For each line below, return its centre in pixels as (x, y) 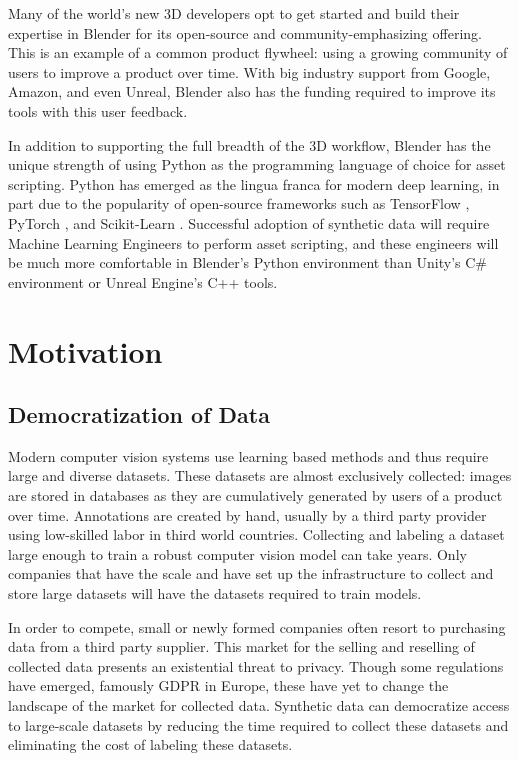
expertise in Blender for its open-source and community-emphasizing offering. (245, 32)
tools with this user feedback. (98, 110)
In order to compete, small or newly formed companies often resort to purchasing (257, 626)
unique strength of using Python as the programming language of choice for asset (257, 164)
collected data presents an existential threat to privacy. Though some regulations (256, 665)
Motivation (85, 350)
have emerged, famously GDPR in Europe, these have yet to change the (228, 685)
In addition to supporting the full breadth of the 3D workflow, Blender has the (249, 144)
